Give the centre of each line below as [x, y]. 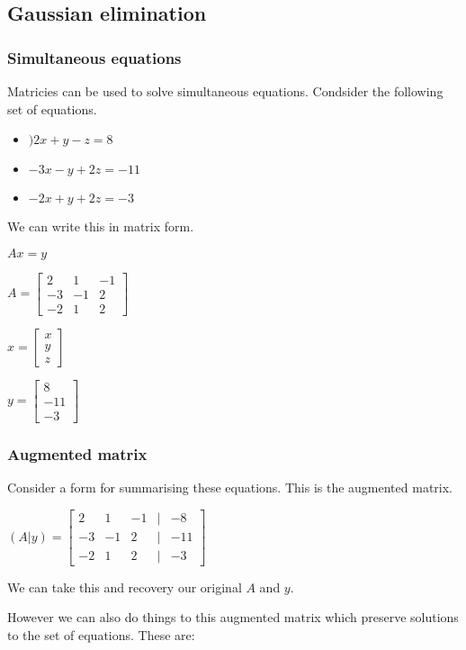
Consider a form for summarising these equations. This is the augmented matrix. [230, 487]
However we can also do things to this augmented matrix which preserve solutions [233, 617]
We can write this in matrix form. [101, 226]
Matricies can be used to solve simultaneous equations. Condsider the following [225, 91]
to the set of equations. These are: [101, 635]
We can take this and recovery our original [125, 587]
